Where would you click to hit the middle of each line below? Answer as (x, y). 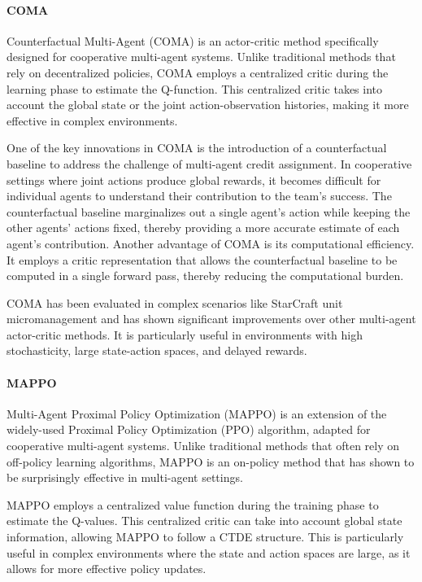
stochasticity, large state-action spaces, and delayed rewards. (157, 350)
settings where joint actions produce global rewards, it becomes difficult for (194, 179)
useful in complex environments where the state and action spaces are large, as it (209, 552)
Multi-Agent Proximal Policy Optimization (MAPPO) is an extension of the (197, 413)
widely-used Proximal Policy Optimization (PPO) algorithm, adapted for (189, 429)
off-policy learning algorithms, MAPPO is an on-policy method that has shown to (211, 461)
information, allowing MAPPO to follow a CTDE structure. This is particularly (205, 537)
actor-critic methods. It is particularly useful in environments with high (185, 334)
